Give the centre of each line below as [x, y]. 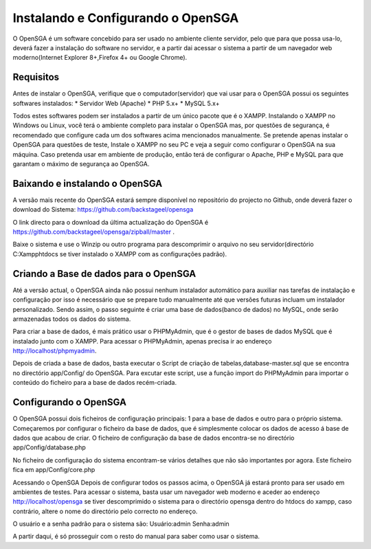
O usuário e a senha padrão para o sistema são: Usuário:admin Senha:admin [121, 524]
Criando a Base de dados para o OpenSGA [104, 274]
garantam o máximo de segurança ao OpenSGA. [81, 164]
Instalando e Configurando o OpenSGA [126, 18]
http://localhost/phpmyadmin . [55, 351]
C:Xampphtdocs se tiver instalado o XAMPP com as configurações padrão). [120, 254]
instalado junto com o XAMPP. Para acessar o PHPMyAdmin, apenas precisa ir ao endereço [142, 341]
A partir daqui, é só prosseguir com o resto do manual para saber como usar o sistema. [136, 537]
